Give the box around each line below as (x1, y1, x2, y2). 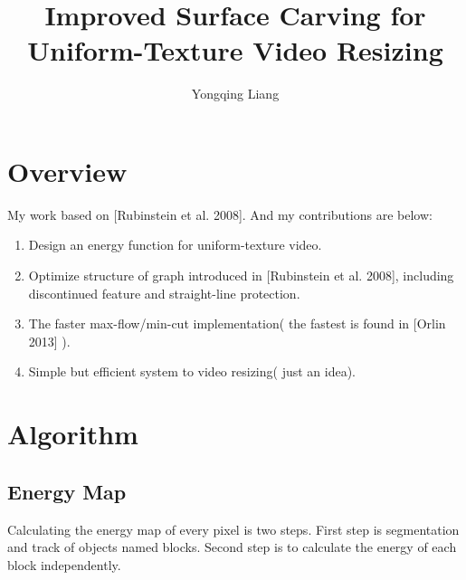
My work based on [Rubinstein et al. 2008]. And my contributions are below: (7, 204, 433, 223)
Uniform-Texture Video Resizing (27, 32, 443, 69)
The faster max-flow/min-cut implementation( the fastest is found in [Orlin (28, 314, 446, 333)
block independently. (7, 555, 121, 574)
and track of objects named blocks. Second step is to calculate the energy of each (7, 537, 457, 556)
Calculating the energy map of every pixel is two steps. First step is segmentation (7, 519, 460, 538)
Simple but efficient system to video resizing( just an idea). (28, 362, 357, 381)
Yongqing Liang (191, 84, 280, 103)
